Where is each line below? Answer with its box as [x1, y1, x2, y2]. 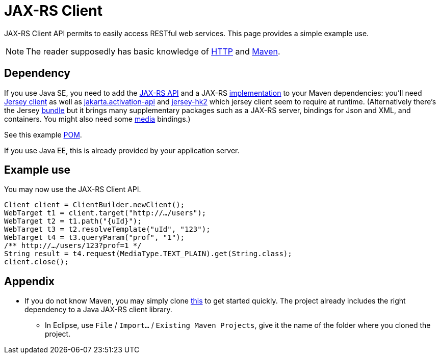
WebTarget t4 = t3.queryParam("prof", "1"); [4, 233, 185, 242]
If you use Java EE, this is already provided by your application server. [4, 146, 240, 155]
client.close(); [4, 258, 69, 266]
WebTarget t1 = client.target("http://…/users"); [4, 209, 206, 217]
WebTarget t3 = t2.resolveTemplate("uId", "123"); [4, 225, 211, 234]
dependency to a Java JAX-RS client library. [24, 305, 172, 314]
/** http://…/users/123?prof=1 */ [4, 241, 142, 250]
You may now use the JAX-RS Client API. [4, 185, 141, 194]
